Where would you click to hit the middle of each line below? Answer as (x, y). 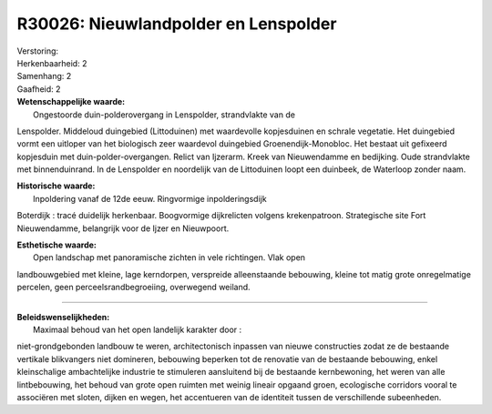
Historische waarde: (56, 186)
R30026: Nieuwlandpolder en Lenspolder (177, 24)
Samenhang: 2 (44, 76)
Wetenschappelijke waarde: (71, 102)
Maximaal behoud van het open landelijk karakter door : (138, 329)
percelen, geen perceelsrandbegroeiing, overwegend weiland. (133, 288)
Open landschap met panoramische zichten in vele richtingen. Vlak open (169, 257)
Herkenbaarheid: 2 (52, 63)
